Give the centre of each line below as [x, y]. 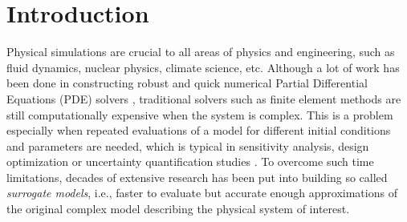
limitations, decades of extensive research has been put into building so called [197, 177]
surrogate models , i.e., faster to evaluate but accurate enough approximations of [202, 193]
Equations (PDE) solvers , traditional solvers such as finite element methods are [204, 98]
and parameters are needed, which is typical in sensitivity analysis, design [188, 145]
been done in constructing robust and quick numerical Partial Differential [187, 83]
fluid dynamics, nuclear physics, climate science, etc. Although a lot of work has [203, 67]
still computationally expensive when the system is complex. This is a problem [200, 114]
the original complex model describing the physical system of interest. [178, 209]
